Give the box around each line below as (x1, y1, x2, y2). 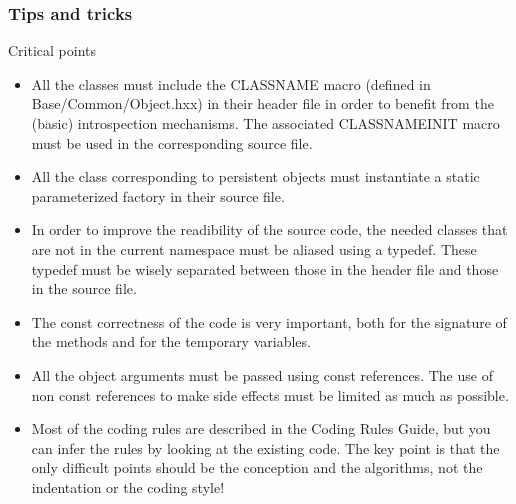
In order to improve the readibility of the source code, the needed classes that (31, 219, 508, 240)
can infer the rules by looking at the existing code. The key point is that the (31, 437, 500, 458)
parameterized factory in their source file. (31, 185, 285, 206)
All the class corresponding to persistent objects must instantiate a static (31, 166, 480, 187)
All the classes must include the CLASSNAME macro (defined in (31, 73, 431, 94)
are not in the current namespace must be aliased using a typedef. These (31, 238, 477, 259)
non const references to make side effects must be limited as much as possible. (31, 384, 509, 405)
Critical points (8, 40, 97, 61)
